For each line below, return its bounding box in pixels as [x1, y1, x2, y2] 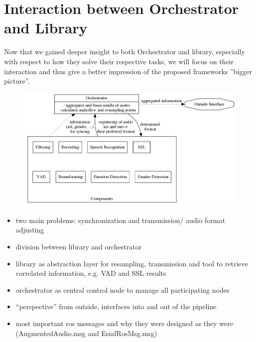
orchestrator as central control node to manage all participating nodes [15, 284, 230, 295]
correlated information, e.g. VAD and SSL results [15, 268, 166, 278]
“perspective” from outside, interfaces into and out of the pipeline [15, 301, 217, 312]
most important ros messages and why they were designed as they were [15, 318, 233, 328]
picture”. [4, 76, 30, 86]
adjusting [15, 225, 44, 235]
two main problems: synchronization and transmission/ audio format [15, 215, 225, 225]
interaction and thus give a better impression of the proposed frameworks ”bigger [4, 66, 253, 76]
